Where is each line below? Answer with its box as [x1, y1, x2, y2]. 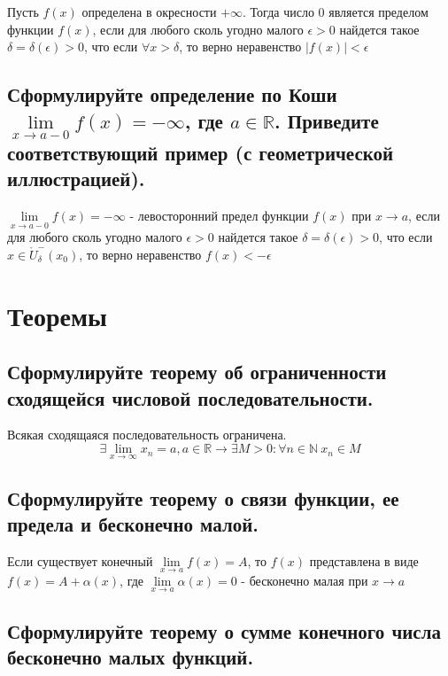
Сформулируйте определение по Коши [7, 81, 337, 108]
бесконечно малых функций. [7, 643, 254, 671]
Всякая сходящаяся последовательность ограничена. [7, 425, 287, 444]
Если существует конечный [7, 551, 153, 570]
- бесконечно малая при [241, 571, 368, 590]
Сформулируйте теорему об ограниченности [7, 358, 387, 385]
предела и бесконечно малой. [7, 510, 259, 538]
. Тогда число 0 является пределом [243, 3, 429, 20]
